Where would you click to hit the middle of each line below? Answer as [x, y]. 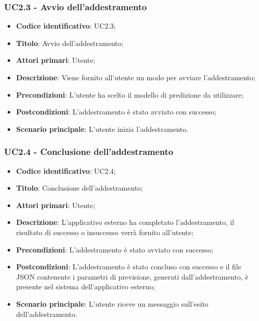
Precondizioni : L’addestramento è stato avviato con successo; [115, 249]
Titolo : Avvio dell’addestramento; [70, 43]
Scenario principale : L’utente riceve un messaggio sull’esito [112, 303]
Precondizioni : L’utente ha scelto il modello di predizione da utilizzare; [130, 94]
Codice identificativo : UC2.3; [66, 26]
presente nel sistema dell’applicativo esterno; [85, 286]
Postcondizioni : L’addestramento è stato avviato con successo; [116, 112]
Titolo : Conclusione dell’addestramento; [80, 188]
